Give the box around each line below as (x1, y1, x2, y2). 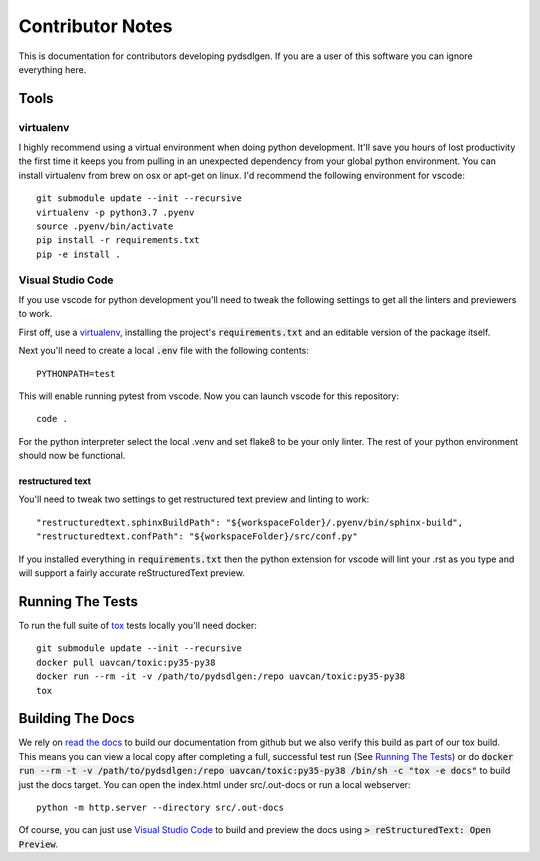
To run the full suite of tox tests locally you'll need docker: (18, 619, 257, 631)
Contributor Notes (18, 15, 173, 37)
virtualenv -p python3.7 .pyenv (36, 206, 195, 218)
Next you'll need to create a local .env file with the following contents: (18, 345, 310, 357)
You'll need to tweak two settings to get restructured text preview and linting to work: (18, 493, 370, 505)
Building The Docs (18, 710, 135, 727)
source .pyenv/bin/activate (36, 221, 174, 232)
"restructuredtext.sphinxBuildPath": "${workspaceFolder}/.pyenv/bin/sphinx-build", (36, 516, 464, 528)
